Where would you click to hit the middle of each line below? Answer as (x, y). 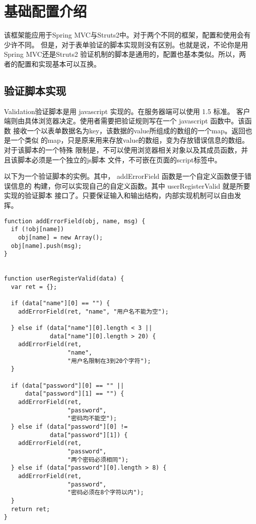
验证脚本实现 (35, 90)
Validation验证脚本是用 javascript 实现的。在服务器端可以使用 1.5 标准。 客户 (127, 111)
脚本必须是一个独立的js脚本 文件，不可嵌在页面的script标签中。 (119, 159)
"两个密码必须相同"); (98, 460)
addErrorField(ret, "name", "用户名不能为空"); (93, 311)
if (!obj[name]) (37, 229)
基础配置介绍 (46, 11)
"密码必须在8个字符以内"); (106, 493)
